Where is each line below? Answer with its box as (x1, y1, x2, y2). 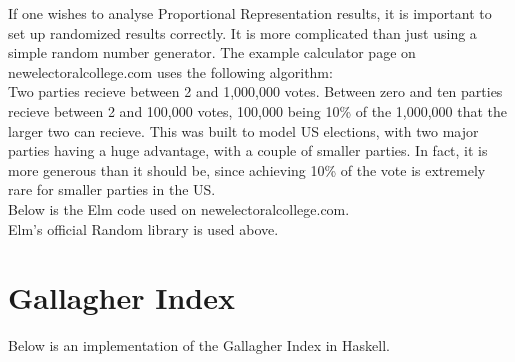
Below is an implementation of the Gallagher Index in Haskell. (8, 335, 390, 356)
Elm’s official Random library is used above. (8, 218, 279, 239)
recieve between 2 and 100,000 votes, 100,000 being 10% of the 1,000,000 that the (8, 100, 508, 121)
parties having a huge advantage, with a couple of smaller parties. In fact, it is (8, 140, 488, 161)
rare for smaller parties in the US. (8, 179, 216, 200)
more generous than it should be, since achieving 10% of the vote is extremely (8, 159, 486, 180)
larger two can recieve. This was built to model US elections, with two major (8, 120, 479, 141)
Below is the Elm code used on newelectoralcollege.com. (8, 198, 350, 219)
